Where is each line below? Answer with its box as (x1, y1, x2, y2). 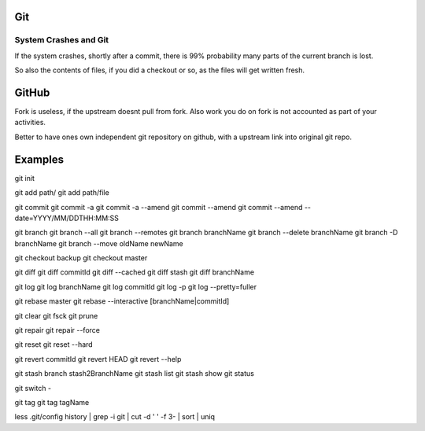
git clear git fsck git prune (14, 311, 98, 320)
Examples (14, 153, 65, 166)
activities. (14, 118, 46, 127)
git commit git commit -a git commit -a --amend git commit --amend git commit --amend (14, 202, 303, 212)
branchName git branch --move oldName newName (14, 238, 184, 248)
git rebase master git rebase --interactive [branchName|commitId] (14, 297, 230, 306)
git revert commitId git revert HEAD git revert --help (14, 354, 182, 363)
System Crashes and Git (14, 35, 109, 46)
